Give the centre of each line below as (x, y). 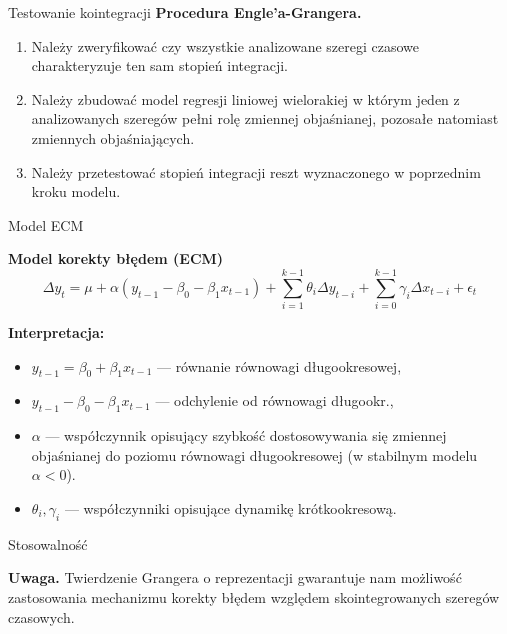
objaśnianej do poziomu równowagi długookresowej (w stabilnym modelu (254, 454)
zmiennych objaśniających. (113, 137)
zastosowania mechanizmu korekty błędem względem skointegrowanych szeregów (254, 597)
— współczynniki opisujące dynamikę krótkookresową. (230, 508)
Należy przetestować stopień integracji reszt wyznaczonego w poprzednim (256, 171)
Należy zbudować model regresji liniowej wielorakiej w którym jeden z (245, 98)
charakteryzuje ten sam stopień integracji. (159, 65)
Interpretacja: (56, 332)
